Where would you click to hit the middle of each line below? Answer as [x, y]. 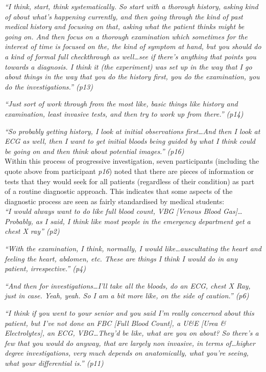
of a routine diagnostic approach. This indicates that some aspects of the [119, 191]
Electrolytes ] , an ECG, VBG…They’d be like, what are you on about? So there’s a [132, 333]
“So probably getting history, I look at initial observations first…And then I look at [132, 131]
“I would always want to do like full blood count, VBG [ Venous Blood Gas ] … [124, 211]
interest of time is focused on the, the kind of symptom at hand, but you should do [133, 46]
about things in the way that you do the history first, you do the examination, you [132, 76]
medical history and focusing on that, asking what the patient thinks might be [125, 26]
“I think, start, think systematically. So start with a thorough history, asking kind [131, 6]
